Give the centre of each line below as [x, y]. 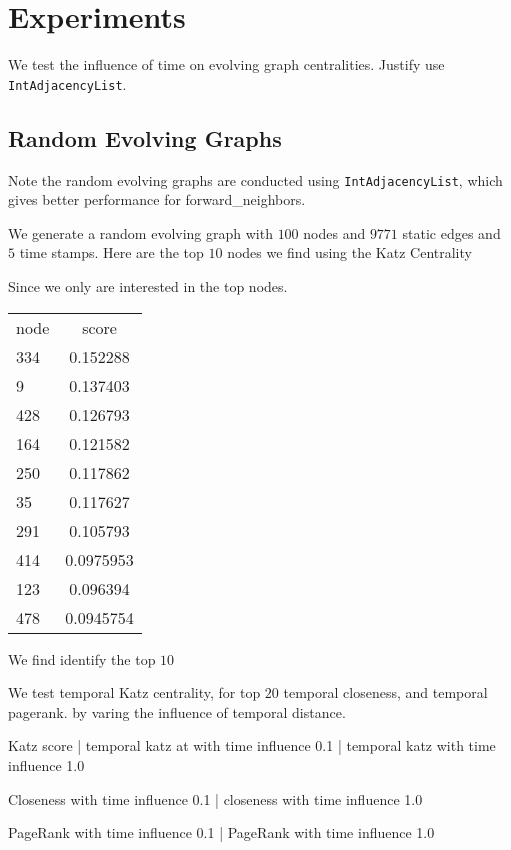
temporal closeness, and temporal [385, 692]
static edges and [451, 232]
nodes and [334, 232]
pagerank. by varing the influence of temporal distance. [177, 711]
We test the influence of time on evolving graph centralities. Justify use [226, 64]
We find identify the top [82, 658]
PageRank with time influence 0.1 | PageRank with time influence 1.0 [221, 832]
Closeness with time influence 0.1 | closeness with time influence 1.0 [215, 798]
